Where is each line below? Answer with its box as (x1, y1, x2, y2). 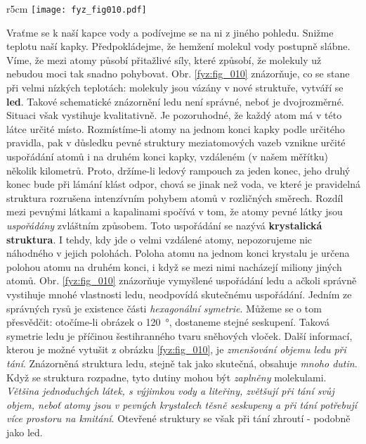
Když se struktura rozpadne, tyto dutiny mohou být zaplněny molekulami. (6, 369, 327, 384)
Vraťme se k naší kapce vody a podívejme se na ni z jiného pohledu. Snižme (6, 25, 334, 39)
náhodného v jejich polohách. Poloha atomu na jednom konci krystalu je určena (6, 246, 350, 260)
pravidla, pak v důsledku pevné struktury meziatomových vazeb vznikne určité (6, 135, 346, 150)
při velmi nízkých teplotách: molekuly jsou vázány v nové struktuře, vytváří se (6, 80, 344, 95)
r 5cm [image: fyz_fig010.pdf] (6, 1, 147, 15)
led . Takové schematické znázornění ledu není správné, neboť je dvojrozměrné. (6, 94, 344, 108)
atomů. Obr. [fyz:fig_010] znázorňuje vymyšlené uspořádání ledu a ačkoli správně (6, 273, 357, 288)
